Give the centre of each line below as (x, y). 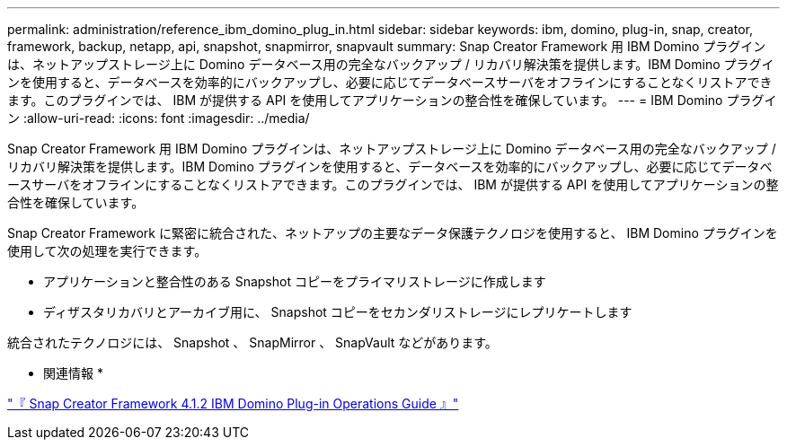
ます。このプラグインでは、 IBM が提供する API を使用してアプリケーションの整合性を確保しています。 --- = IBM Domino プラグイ (392, 100)
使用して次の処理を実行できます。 (107, 251)
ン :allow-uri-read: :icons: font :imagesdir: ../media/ (159, 118)
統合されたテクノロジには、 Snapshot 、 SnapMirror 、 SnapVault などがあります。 (252, 342)
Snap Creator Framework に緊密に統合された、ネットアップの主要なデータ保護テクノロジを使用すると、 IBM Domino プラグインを (393, 233)
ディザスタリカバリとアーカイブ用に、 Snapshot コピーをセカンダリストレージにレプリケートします (338, 312)
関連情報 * (73, 373)
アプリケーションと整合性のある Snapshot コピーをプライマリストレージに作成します (295, 281)
